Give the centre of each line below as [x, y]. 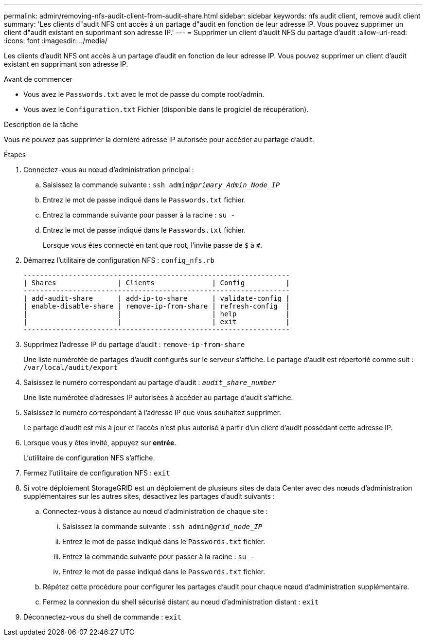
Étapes [15, 155]
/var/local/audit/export [71, 367]
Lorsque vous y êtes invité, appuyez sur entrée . [100, 443]
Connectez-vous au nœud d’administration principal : [109, 170]
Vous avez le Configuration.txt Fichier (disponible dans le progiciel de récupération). [166, 109]
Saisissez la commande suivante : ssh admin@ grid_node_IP [162, 526]
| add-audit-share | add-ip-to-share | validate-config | [157, 298]
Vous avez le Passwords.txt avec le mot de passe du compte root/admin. [144, 94]
